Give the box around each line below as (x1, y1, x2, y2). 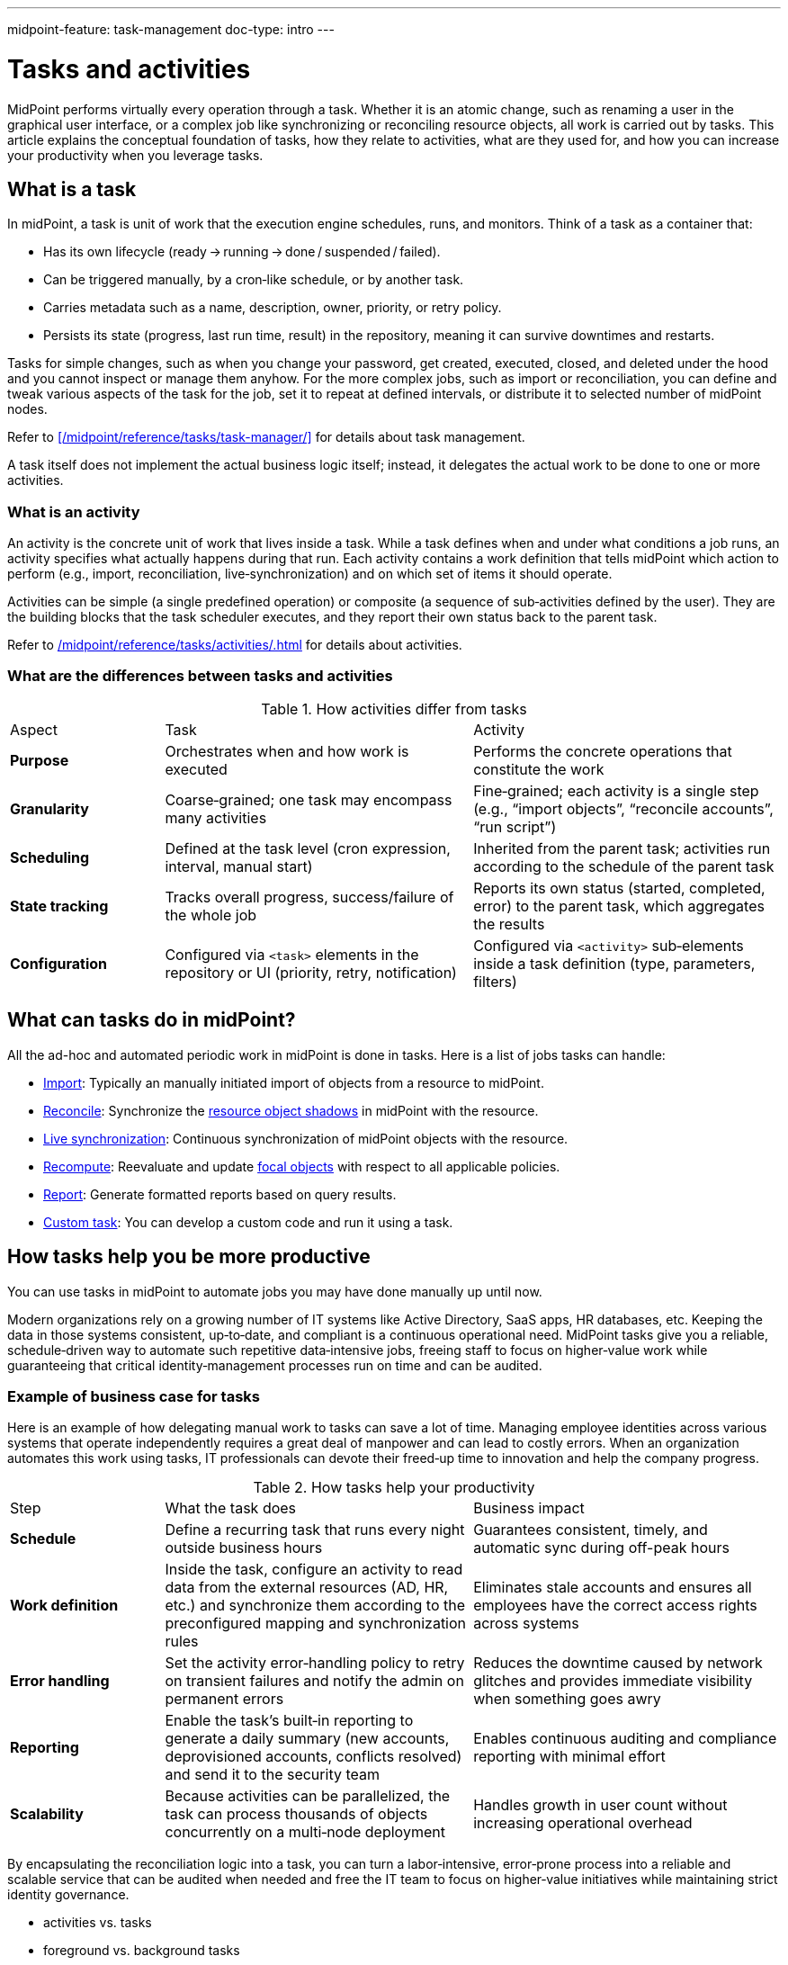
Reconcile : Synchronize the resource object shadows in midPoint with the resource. (43, 1102, 539, 1118)
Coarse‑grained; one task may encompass (165, 790, 452, 809)
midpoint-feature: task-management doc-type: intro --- (7, 22, 335, 37)
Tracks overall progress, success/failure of (165, 887, 454, 906)
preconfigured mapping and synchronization (165, 1614, 467, 1633)
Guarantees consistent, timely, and (473, 1521, 708, 1539)
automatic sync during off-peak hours (473, 1539, 730, 1557)
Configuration (10, 954, 108, 973)
